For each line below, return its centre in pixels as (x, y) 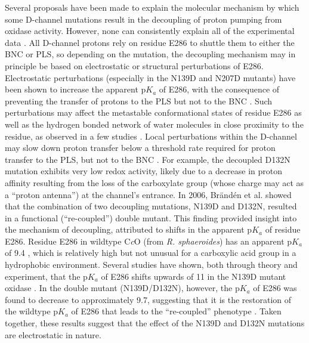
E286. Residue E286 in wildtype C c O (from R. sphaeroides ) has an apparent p (149, 241)
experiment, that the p (46, 276)
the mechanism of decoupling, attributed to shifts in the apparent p (129, 229)
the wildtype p (32, 311)
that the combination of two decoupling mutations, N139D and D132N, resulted (151, 206)
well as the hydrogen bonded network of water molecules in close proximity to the (154, 124)
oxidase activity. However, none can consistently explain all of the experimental (150, 31)
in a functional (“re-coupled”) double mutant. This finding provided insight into (151, 217)
